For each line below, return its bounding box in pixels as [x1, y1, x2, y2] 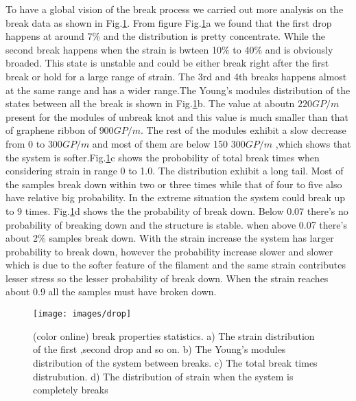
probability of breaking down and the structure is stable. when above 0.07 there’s [5, 217, 347, 231]
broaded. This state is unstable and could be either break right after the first [5, 56, 329, 70]
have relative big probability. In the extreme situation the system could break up [5, 190, 346, 205]
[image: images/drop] [33, 309, 132, 319]
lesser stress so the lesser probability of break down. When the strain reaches [5, 271, 329, 285]
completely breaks [33, 382, 108, 397]
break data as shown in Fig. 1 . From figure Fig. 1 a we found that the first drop [5, 15, 332, 30]
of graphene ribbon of [5, 123, 96, 137]
